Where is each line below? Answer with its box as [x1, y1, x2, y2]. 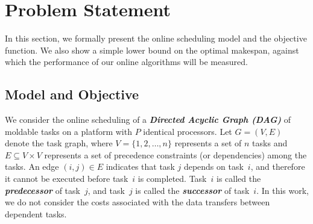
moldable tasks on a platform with [5, 125, 132, 137]
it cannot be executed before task [5, 172, 128, 185]
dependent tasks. [5, 207, 67, 220]
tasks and [252, 137, 288, 149]
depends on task [183, 160, 244, 173]
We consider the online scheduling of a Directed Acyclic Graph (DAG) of [5, 113, 291, 126]
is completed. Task [138, 172, 207, 185]
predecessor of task [5, 184, 80, 196]
